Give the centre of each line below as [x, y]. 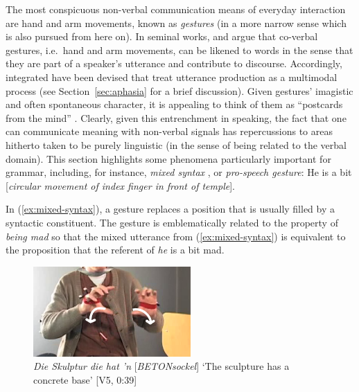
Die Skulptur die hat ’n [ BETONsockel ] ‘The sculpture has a [161, 366]
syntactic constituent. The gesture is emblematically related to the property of [172, 222]
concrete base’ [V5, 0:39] [85, 379]
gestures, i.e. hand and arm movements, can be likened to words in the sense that [179, 50]
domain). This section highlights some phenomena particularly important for [168, 158]
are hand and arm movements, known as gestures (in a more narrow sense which [176, 23]
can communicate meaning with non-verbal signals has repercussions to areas [169, 131]
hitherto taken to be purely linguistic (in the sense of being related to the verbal [176, 144]
